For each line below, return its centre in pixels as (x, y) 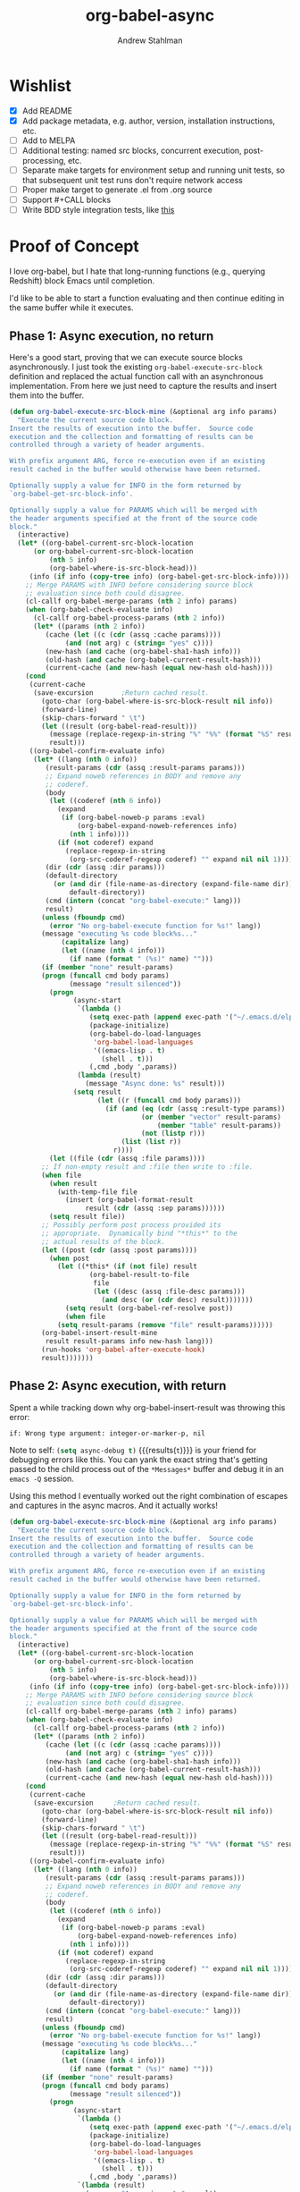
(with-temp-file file (97, 1192)
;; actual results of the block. (104, 1241)
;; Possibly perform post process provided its (131, 1225)
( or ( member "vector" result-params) (211, 1117)
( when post (69, 1258)
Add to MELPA (49, 140)
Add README (47, 110)
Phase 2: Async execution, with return (118, 1386)
